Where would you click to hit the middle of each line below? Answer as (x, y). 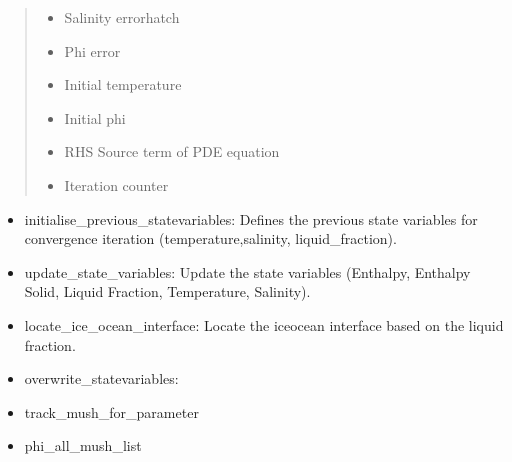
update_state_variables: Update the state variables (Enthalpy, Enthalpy (247, 271)
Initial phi (95, 117)
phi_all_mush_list (83, 445)
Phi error (92, 50)
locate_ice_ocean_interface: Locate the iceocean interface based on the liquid (264, 324)
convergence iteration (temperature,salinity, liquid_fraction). (210, 238)
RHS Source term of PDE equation (172, 151)
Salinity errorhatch (122, 17)
